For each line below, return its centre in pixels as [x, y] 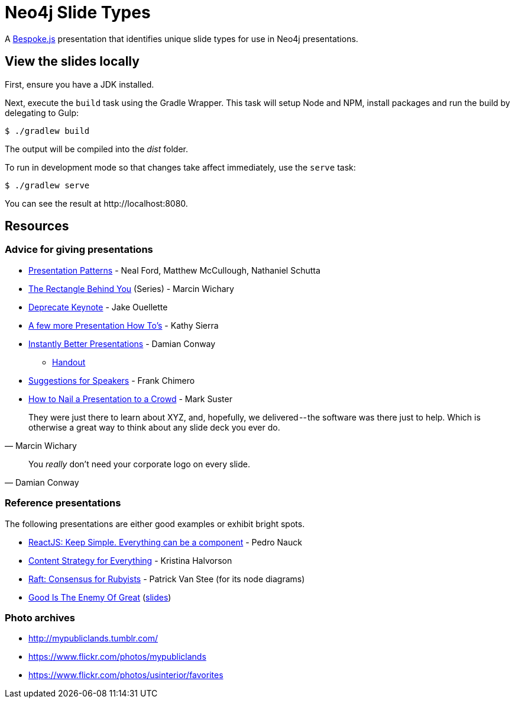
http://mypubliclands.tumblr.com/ [93, 638]
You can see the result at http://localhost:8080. [96, 203]
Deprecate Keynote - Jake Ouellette [98, 307]
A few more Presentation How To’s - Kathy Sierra [124, 325]
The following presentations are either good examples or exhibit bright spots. [155, 524]
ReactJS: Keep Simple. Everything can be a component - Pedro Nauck [165, 542]
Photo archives [40, 617]
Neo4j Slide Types [78, 12]
